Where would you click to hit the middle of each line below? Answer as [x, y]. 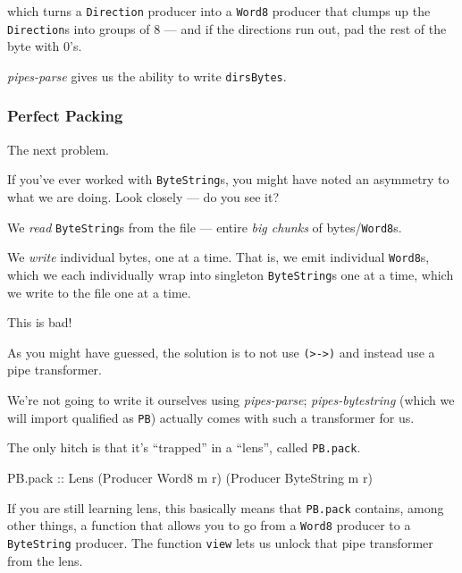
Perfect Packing [65, 116]
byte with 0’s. [45, 46]
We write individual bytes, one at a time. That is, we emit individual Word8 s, [218, 257]
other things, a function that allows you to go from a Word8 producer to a [209, 525]
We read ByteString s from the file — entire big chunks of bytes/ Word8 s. [205, 227]
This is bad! [40, 322]
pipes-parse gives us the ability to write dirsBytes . [147, 76]
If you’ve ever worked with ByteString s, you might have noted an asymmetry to [228, 179]
